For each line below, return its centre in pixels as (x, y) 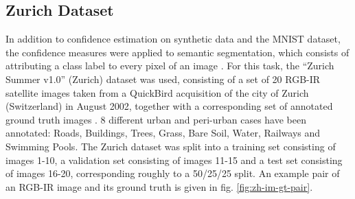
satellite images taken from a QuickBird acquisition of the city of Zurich (157, 92)
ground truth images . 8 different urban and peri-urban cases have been (156, 119)
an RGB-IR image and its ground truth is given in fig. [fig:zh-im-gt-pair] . (159, 186)
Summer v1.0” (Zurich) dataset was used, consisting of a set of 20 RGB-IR (163, 79)
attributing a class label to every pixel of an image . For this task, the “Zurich (170, 66)
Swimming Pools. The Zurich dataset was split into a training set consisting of (171, 146)
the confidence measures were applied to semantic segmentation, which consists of (177, 52)
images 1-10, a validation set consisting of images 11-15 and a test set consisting (174, 160)
